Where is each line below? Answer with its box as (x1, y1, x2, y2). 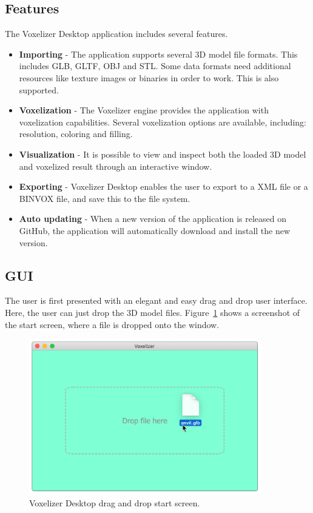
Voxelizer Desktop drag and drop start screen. (29, 496, 200, 509)
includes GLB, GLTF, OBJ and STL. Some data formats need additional (19, 59, 291, 72)
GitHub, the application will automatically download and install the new (19, 224, 291, 236)
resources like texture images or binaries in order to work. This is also (19, 71, 279, 84)
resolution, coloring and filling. (19, 127, 133, 140)
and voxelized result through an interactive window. (19, 159, 212, 172)
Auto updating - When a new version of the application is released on (19, 212, 287, 225)
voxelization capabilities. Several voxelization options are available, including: (19, 115, 306, 128)
